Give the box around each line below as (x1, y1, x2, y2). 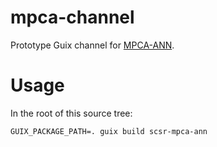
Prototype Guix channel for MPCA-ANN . (10, 39, 175, 51)
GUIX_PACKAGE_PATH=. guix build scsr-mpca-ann (10, 126, 208, 136)
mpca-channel (10, 6, 135, 29)
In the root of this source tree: (10, 107, 133, 119)
